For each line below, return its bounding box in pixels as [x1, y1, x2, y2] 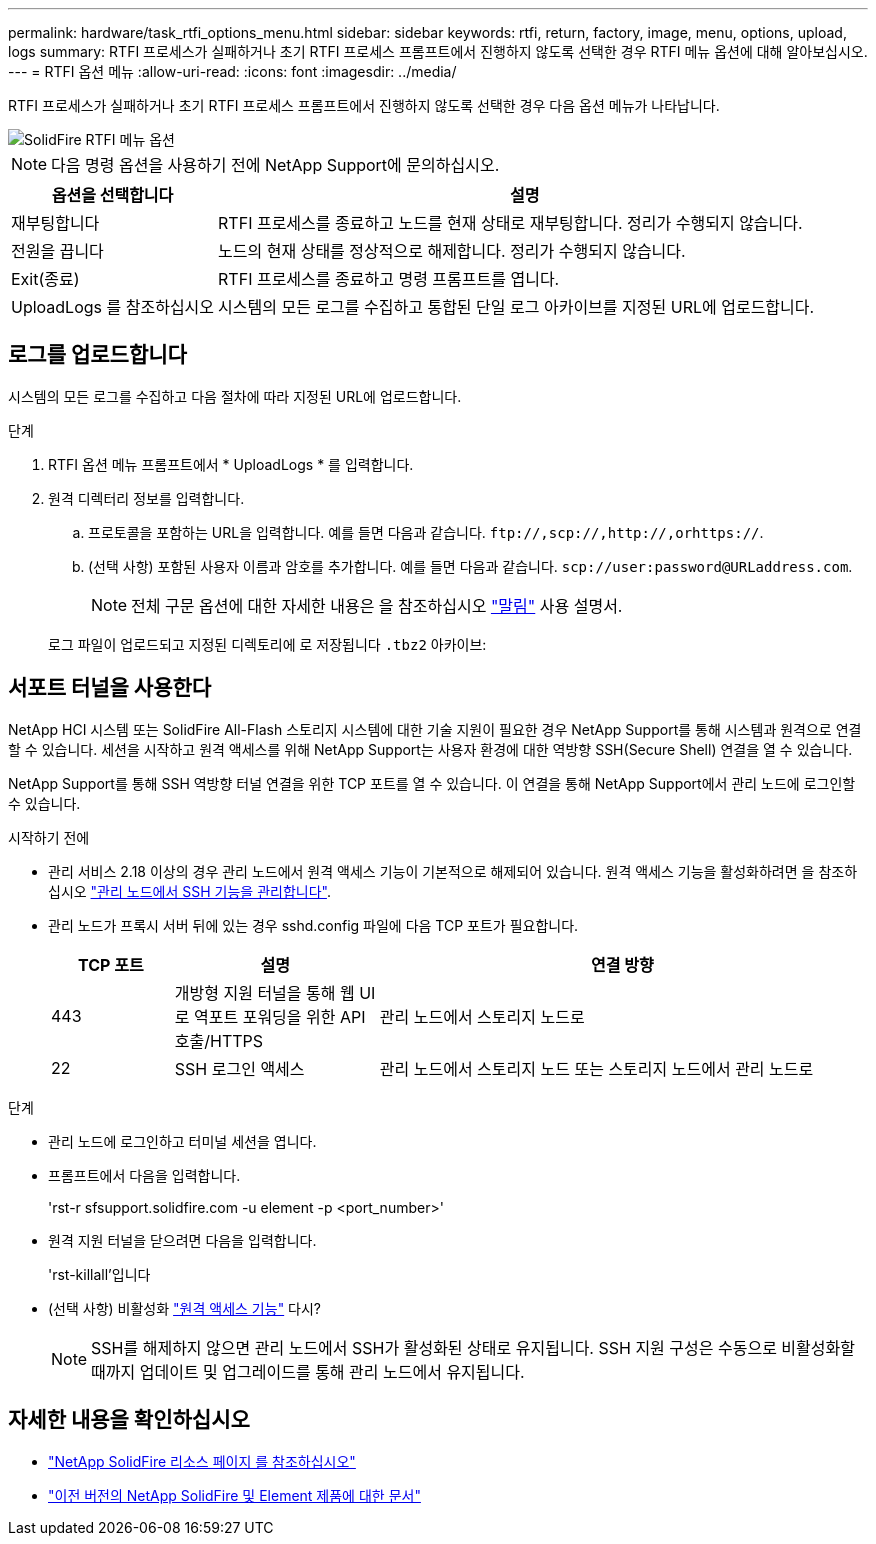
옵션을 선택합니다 [51, 185, 174, 205]
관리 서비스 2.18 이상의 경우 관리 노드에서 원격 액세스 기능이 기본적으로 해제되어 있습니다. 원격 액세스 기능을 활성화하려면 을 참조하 [48, 862, 858, 880]
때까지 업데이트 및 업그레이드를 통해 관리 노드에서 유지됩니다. [91, 1361, 525, 1382]
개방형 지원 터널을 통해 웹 [174, 982, 355, 1003]
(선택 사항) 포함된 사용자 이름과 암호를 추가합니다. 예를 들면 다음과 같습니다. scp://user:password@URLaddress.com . [88, 557, 853, 575]
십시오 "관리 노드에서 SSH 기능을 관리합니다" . [48, 882, 331, 900]
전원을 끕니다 [11, 241, 104, 261]
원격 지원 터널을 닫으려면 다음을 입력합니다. [48, 1231, 317, 1249]
